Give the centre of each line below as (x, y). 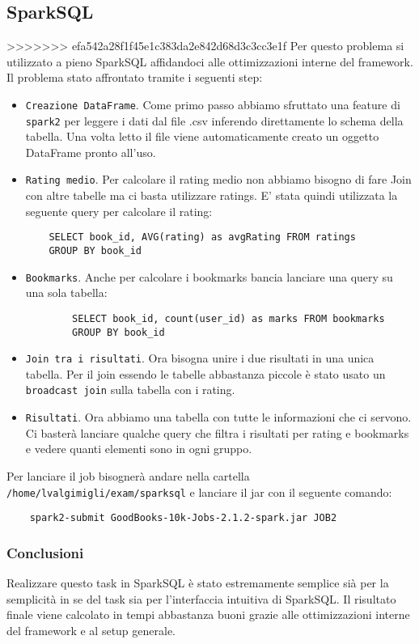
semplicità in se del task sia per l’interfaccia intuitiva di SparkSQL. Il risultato (201, 598)
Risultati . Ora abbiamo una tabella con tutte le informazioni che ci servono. (218, 417)
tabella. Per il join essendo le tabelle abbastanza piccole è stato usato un (205, 373)
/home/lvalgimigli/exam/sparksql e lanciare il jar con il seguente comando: (199, 491)
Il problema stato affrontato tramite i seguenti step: (135, 77)
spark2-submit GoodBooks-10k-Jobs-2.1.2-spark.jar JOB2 (183, 518)
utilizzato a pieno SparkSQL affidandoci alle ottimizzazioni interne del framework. (210, 61)
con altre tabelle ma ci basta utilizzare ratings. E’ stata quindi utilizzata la (212, 195)
